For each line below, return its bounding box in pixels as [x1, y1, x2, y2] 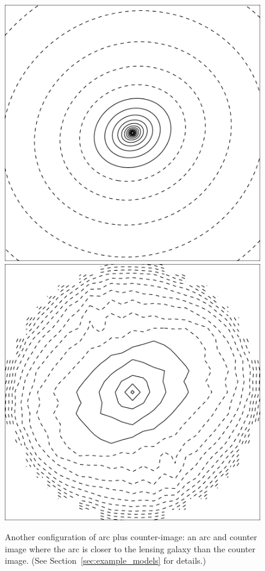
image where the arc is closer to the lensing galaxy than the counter [5, 542, 256, 555]
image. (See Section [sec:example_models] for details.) [5, 554, 206, 567]
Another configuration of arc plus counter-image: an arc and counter [5, 531, 257, 543]
